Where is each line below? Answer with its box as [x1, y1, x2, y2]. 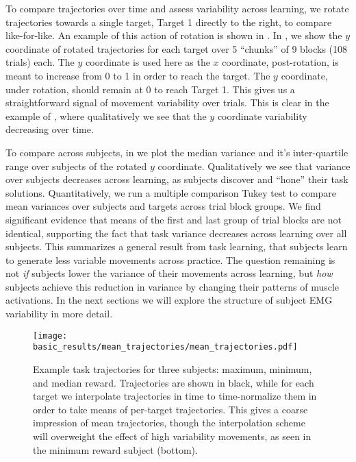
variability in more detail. [5, 306, 113, 321]
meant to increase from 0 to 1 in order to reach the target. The [5, 68, 270, 82]
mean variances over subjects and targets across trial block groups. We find [5, 199, 321, 213]
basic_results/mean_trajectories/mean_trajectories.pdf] [33, 342, 298, 352]
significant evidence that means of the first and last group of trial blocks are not [5, 212, 342, 226]
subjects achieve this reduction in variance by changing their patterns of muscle [5, 279, 340, 293]
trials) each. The [5, 55, 75, 69]
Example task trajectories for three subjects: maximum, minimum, [33, 361, 312, 376]
